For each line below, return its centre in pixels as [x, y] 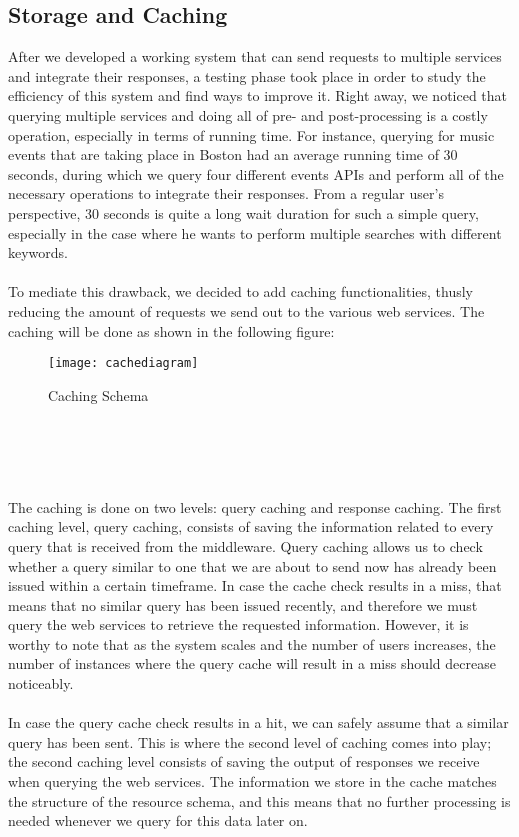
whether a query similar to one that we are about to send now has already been [252, 565]
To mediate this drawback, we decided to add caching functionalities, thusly [240, 291]
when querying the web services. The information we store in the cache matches [252, 781]
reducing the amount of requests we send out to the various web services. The [246, 310]
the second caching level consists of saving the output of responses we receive [244, 761]
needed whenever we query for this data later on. [158, 820]
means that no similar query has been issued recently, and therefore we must [243, 604]
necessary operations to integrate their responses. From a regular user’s [226, 193]
